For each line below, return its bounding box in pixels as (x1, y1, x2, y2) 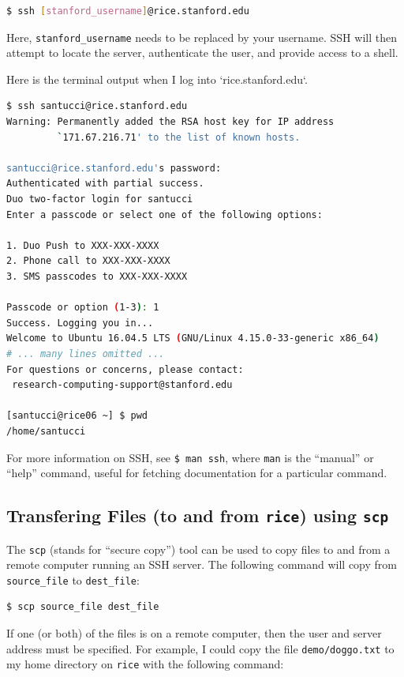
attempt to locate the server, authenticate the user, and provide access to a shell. (6, 44, 398, 61)
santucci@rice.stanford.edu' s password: (6, 162, 222, 174)
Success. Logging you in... (6, 317, 154, 329)
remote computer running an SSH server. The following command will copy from (6, 556, 397, 573)
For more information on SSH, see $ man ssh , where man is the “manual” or (6, 449, 374, 465)
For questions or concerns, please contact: (6, 363, 244, 375)
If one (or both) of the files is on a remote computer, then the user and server (6, 625, 382, 641)
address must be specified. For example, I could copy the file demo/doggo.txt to (6, 640, 395, 656)
